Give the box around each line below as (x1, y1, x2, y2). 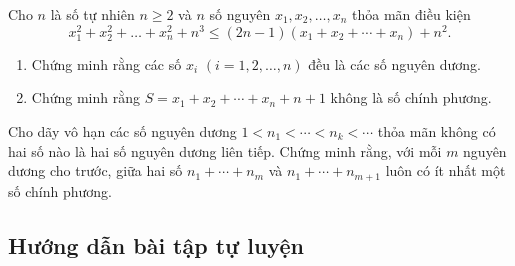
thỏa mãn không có (377, 121, 496, 142)
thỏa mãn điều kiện (352, 4, 471, 24)
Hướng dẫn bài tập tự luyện (8, 229, 304, 260)
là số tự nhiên (50, 4, 135, 24)
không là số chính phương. (330, 87, 492, 108)
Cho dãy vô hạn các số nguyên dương (8, 121, 237, 142)
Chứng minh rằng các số (31, 53, 182, 74)
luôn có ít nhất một (385, 160, 506, 181)
